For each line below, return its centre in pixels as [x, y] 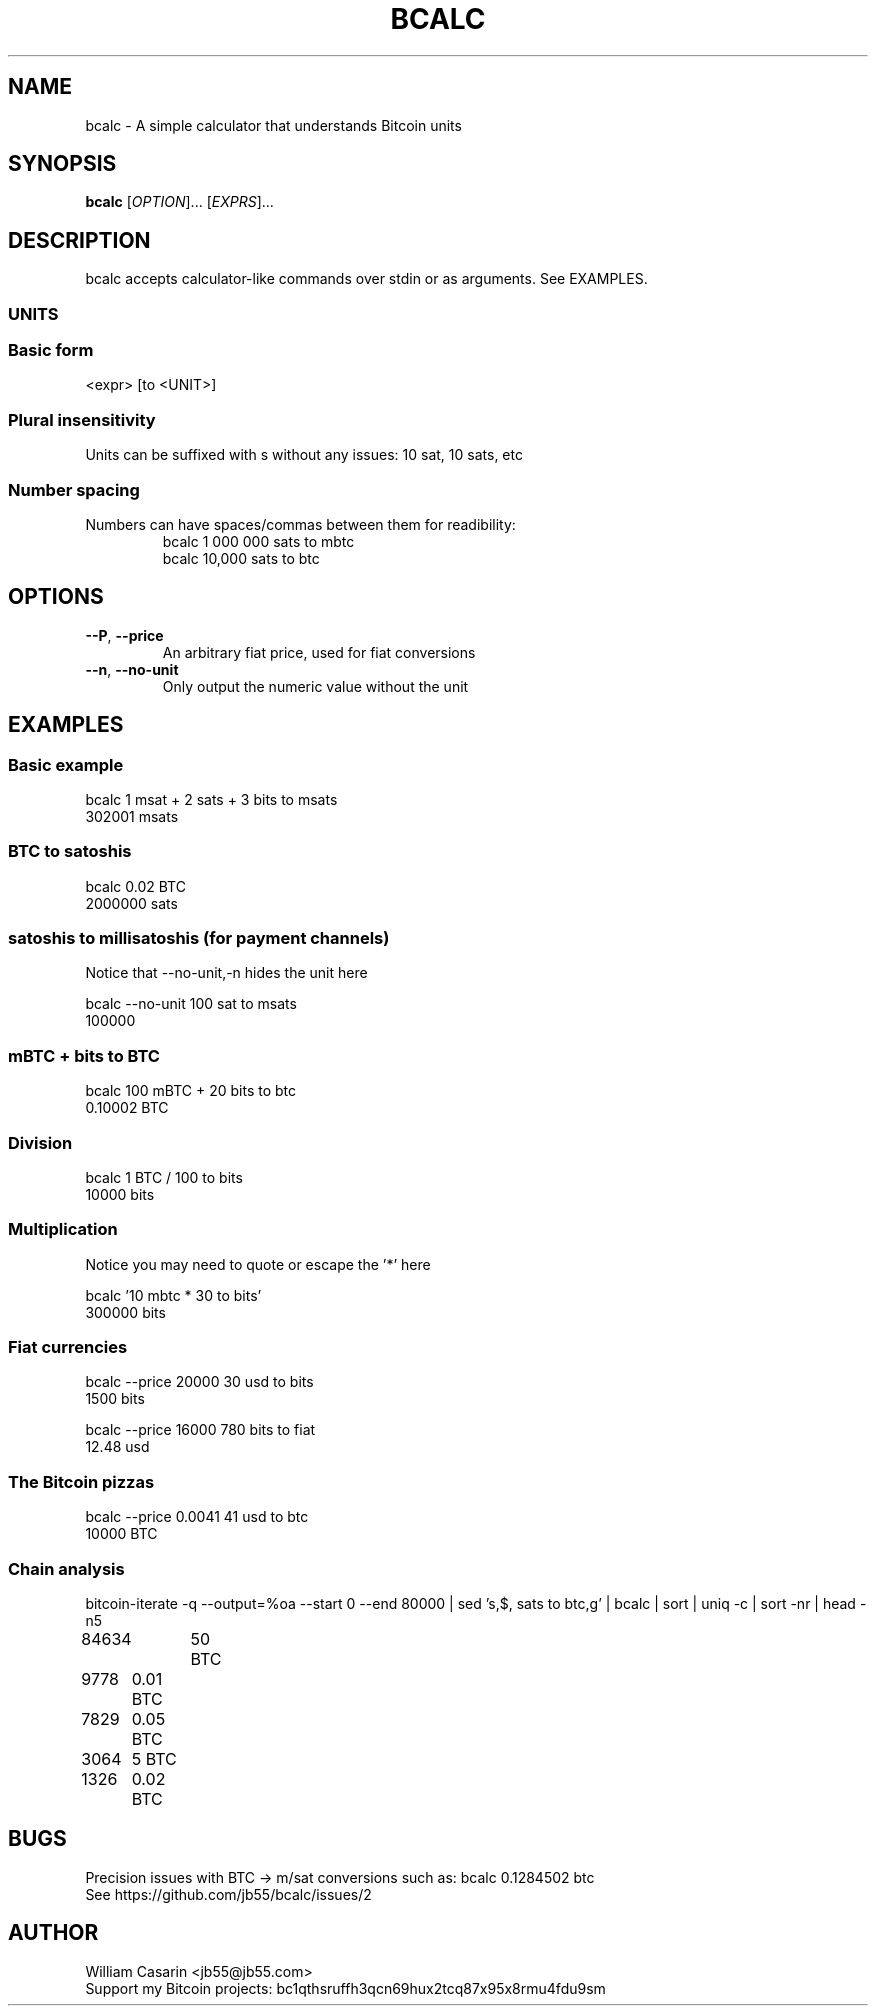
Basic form [51, 350]
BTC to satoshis [70, 851]
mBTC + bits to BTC [84, 1055]
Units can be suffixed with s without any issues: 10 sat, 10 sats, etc [304, 455]
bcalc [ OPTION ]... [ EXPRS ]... [179, 202]
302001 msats [132, 816]
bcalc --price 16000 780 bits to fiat [200, 1430]
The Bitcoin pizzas [81, 1481]
